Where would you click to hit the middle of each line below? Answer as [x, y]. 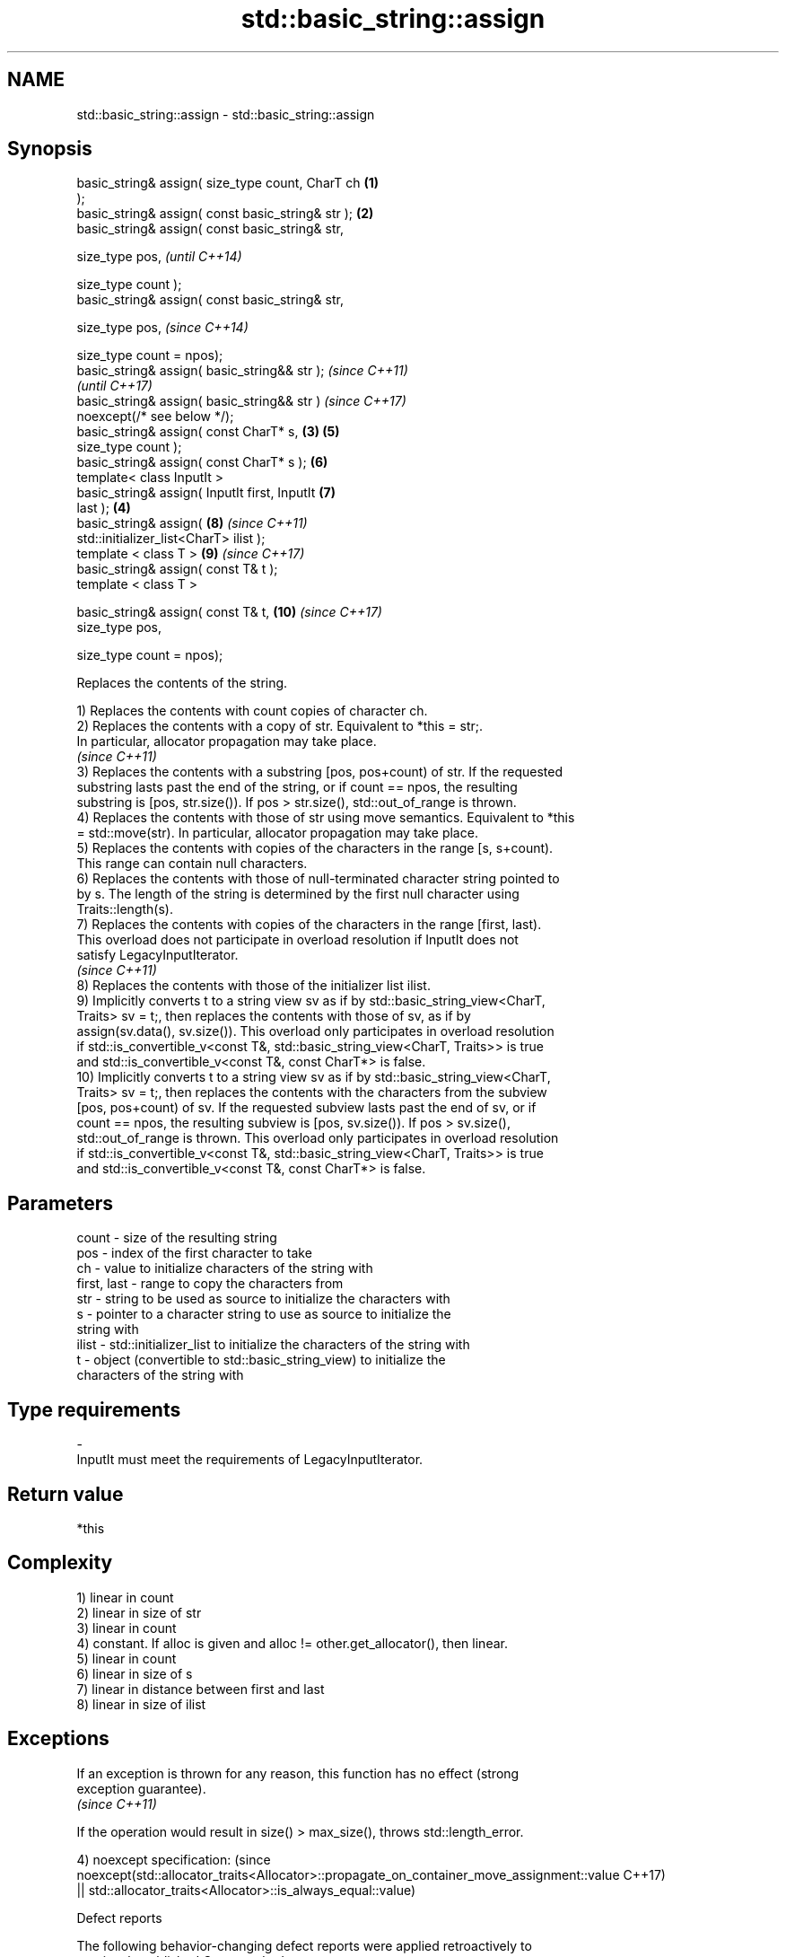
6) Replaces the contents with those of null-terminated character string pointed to [318, 879]
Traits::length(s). [125, 909]
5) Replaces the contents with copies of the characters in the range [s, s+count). [315, 848]
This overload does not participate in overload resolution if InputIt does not [297, 940]
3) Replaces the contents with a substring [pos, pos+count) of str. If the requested [319, 772]
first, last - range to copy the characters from [210, 1284]
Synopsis [50, 149]
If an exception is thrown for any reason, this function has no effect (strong [298, 1773]
